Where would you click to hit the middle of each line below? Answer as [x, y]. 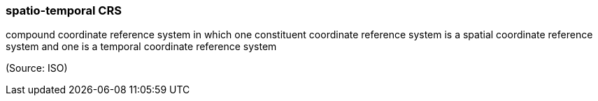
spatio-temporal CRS [64, 10]
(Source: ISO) [37, 68]
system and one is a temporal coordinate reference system [141, 47]
